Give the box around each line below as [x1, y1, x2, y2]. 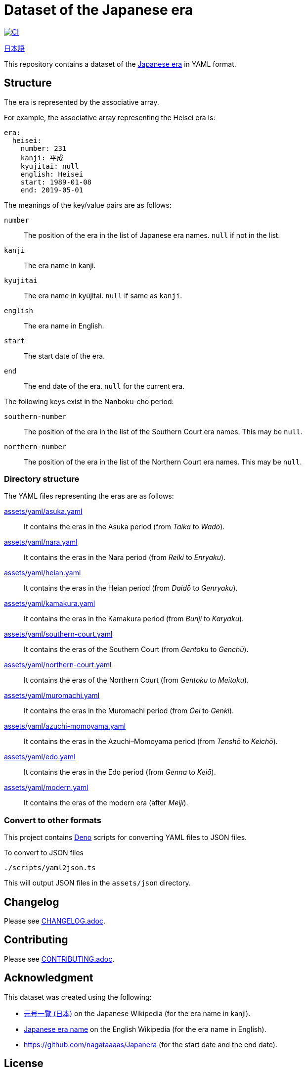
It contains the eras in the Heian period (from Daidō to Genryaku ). [24, 584, 238, 593]
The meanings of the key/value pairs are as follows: [4, 200, 172, 209]
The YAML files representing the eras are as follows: [4, 492, 174, 501]
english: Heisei [20, 170, 84, 178]
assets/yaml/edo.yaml [4, 752, 76, 761]
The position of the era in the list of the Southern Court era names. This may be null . [24, 427, 303, 436]
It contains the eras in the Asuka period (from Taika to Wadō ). [24, 522, 225, 531]
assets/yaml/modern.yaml [4, 783, 88, 792]
